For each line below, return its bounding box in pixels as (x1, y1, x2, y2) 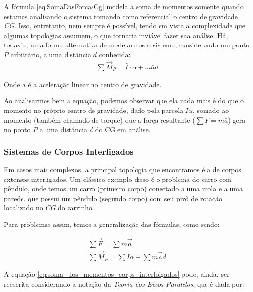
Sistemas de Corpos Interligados (4, 145, 134, 157)
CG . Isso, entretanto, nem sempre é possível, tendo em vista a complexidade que (4, 21, 246, 31)
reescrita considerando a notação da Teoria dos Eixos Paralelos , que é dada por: (4, 278, 244, 289)
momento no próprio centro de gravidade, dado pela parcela (4, 105, 184, 115)
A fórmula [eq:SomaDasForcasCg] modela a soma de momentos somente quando (4, 1, 244, 11)
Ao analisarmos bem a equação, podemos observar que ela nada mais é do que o (4, 95, 244, 106)
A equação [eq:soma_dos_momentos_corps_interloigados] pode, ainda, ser (4, 269, 230, 279)
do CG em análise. (95, 124, 151, 135)
